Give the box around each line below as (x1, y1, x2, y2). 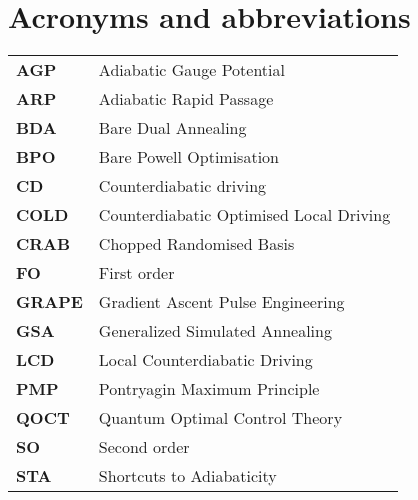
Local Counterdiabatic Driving (98, 348, 313, 372)
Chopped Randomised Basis (98, 232, 295, 256)
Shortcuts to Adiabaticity (98, 464, 277, 488)
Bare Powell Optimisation (98, 145, 279, 169)
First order (98, 261, 175, 285)
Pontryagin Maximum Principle (98, 377, 320, 401)
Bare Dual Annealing (98, 116, 247, 140)
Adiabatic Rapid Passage (98, 87, 274, 111)
